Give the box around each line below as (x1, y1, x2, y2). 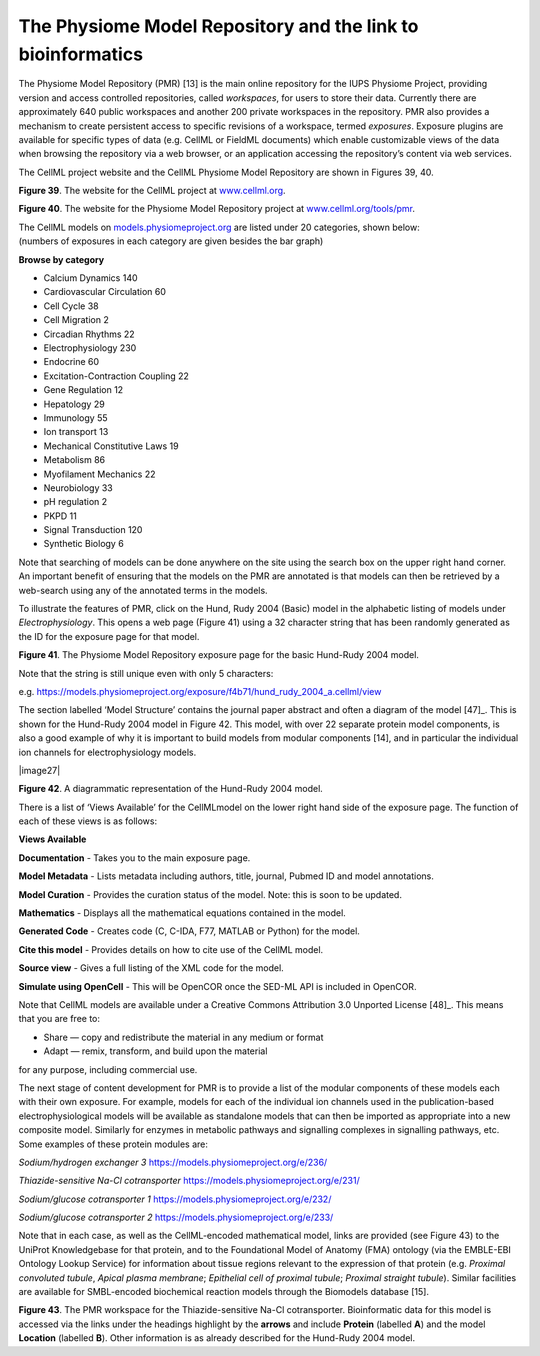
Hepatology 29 (43, 398, 105, 410)
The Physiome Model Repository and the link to (18, 15, 419, 37)
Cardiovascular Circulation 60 (43, 286, 167, 298)
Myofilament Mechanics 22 (43, 468, 156, 480)
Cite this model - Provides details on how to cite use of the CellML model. (18, 943, 324, 955)
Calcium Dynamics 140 (43, 272, 139, 284)
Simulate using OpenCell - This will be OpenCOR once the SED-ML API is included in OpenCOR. (18, 980, 417, 992)
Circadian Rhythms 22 (43, 328, 135, 340)
